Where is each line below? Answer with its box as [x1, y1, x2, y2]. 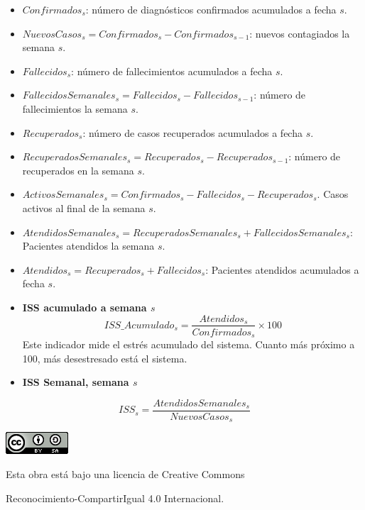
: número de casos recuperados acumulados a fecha [82, 125, 303, 140]
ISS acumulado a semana [22, 299, 147, 314]
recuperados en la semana [22, 162, 134, 177]
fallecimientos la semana [22, 101, 128, 116]
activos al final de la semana [22, 200, 146, 215]
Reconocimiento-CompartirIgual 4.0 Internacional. [6, 490, 224, 505]
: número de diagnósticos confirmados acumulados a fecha [85, 2, 337, 16]
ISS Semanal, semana [22, 375, 129, 389]
